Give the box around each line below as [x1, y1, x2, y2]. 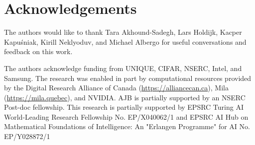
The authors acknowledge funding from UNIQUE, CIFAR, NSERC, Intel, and [4, 63, 242, 73]
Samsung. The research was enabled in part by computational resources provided [4, 72, 252, 83]
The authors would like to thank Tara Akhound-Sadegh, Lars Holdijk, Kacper [4, 27, 242, 37]
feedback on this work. [4, 46, 73, 57]
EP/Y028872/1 [4, 131, 50, 142]
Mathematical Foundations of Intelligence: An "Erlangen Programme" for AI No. [4, 121, 250, 132]
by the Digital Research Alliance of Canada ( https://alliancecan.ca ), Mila [4, 82, 229, 93]
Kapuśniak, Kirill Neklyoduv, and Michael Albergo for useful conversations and [4, 36, 247, 47]
